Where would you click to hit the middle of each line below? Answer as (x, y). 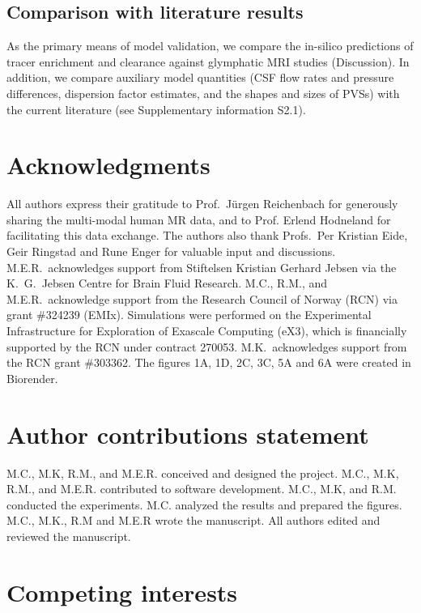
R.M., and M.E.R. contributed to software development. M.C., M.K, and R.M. (202, 489)
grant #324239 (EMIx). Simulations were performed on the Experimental (189, 315)
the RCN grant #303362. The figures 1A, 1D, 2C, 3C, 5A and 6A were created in (209, 362)
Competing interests (122, 592)
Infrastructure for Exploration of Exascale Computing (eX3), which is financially (207, 331)
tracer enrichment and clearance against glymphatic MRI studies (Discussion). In (208, 61)
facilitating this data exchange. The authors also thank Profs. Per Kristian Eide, (207, 235)
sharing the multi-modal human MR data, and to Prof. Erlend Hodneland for (199, 219)
